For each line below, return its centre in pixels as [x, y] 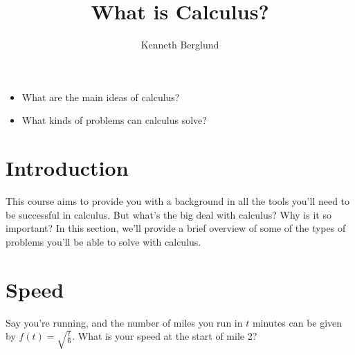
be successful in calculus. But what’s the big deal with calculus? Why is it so [169, 214]
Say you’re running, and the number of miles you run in [124, 322]
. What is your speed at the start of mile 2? [165, 336]
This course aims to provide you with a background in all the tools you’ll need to [178, 201]
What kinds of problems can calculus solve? [114, 120]
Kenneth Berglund [180, 45]
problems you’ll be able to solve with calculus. [103, 241]
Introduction [67, 168]
